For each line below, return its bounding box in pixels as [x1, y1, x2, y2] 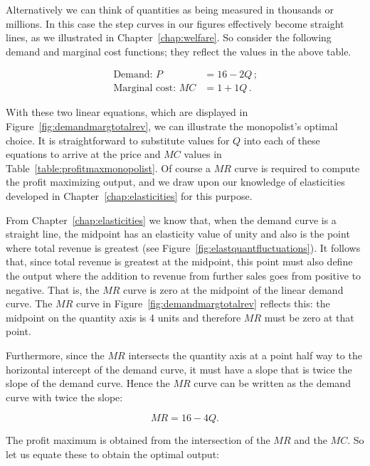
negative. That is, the [6, 282, 100, 297]
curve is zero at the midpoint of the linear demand [123, 282, 344, 297]
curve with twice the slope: [6, 389, 123, 404]
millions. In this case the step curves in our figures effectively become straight [6, 16, 344, 31]
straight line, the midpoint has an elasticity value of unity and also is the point [6, 226, 350, 241]
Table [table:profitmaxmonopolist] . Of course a [6, 160, 211, 175]
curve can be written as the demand [194, 376, 351, 391]
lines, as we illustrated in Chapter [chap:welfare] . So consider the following [6, 30, 332, 45]
